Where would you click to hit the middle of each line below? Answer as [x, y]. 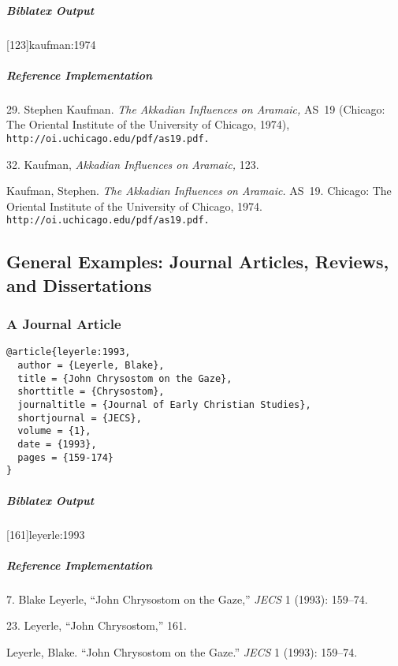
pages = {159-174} [66, 457]
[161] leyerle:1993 [46, 534]
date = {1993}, [57, 444]
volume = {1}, [54, 431]
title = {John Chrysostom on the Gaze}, [125, 378]
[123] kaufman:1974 [51, 44]
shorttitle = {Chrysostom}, [91, 392]
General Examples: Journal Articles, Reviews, [198, 262]
